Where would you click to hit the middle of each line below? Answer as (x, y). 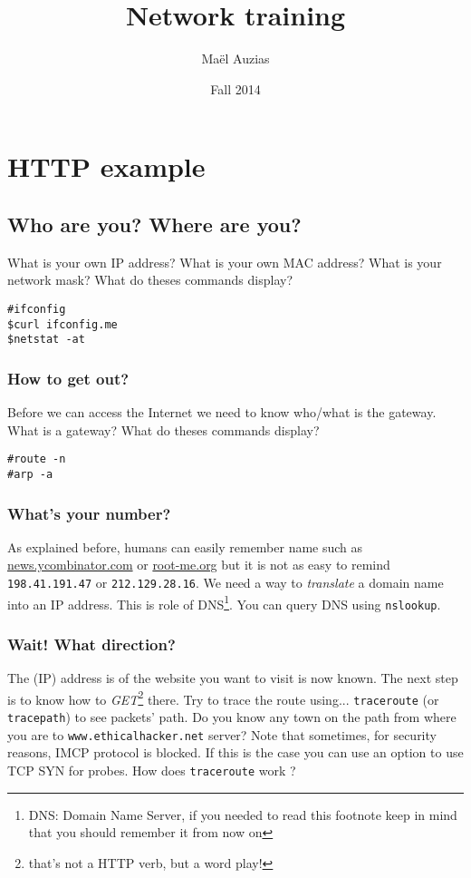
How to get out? (68, 378)
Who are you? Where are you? (154, 224)
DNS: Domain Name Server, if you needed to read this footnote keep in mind (243, 814)
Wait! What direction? (91, 644)
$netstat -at (46, 340)
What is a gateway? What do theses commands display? (163, 429)
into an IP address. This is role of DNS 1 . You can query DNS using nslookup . (224, 602)
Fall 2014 (235, 88)
